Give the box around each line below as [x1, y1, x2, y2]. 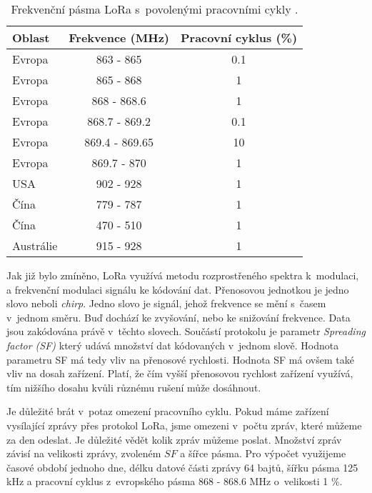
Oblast [12, 29, 50, 46]
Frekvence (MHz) [69, 29, 169, 46]
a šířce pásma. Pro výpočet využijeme [180, 446, 346, 461]
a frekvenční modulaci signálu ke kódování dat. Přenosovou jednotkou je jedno [6, 282, 349, 297]
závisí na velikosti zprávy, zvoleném [6, 446, 161, 461]
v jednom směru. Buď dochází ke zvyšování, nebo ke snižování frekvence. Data [6, 309, 351, 324]
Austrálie [12, 237, 58, 254]
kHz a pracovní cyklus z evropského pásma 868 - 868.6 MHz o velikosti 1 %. [6, 474, 343, 489]
